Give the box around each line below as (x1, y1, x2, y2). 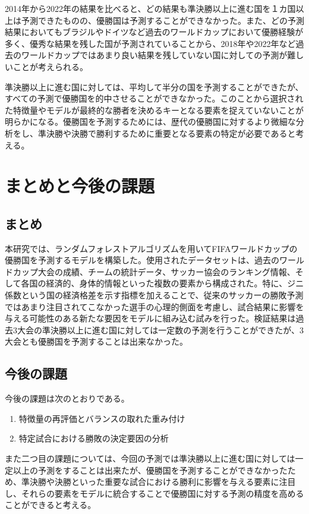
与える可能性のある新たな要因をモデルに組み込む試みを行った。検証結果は (5, 312, 296, 324)
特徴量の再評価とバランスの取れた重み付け (18, 412, 185, 424)
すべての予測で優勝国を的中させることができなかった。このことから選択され (5, 92, 304, 105)
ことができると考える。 (5, 499, 96, 511)
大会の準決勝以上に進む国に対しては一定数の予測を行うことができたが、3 (17, 323, 304, 336)
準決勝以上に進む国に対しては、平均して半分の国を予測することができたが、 (5, 80, 304, 93)
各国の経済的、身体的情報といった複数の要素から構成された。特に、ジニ (21, 277, 304, 289)
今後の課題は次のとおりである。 (5, 392, 130, 405)
